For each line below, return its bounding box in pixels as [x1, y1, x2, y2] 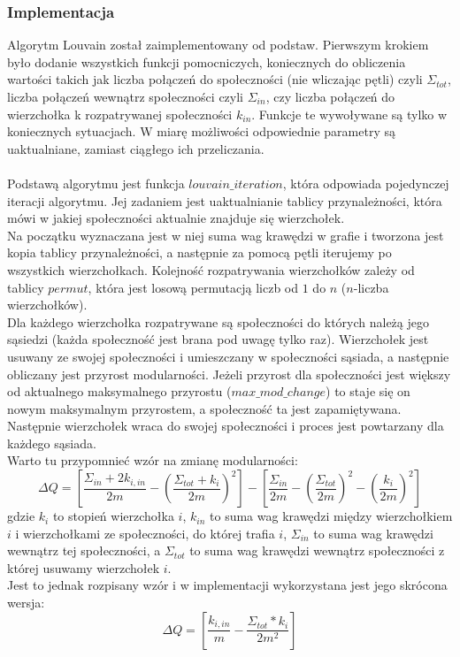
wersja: [7, 593, 45, 612]
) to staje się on [326, 382, 410, 401]
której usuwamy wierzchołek [7, 558, 160, 577]
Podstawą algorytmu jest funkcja [7, 173, 185, 192]
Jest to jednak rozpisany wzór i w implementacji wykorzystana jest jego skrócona [7, 576, 448, 594]
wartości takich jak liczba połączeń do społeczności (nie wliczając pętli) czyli [7, 70, 423, 88]
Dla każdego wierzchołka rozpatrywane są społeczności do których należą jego [7, 312, 429, 331]
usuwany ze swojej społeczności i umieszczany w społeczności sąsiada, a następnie [7, 347, 449, 365]
